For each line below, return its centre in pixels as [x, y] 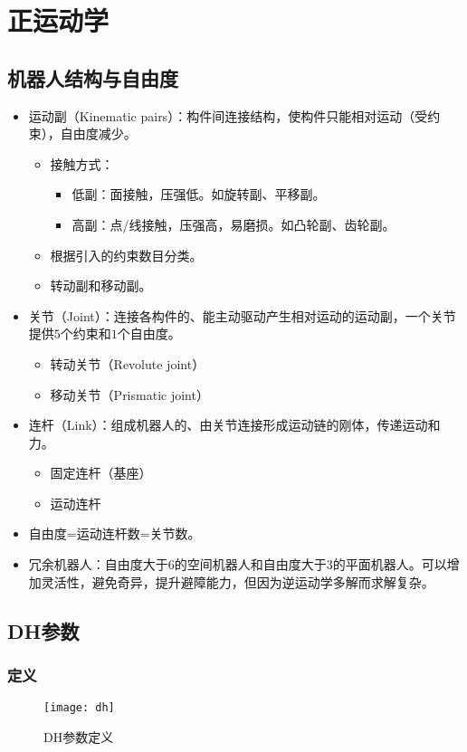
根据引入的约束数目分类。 [126, 255]
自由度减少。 [98, 133]
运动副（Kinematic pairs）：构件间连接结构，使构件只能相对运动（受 [228, 115]
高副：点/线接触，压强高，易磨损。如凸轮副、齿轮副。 [233, 224]
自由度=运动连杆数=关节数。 [114, 533]
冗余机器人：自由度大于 [98, 564]
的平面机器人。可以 [390, 564]
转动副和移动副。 [101, 286]
